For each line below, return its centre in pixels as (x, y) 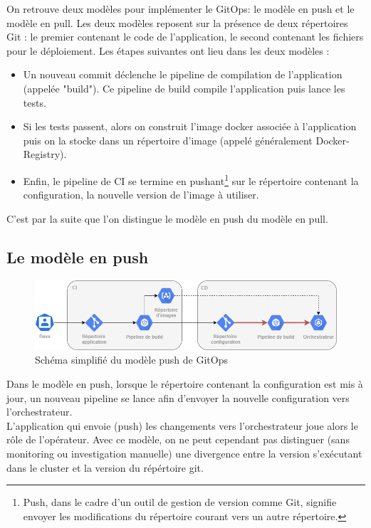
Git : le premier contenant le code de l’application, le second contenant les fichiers (185, 37)
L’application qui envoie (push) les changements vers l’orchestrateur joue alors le (182, 425)
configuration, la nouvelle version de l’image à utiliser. (141, 195)
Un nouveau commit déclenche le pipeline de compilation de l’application (183, 74)
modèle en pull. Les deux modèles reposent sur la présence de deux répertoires (177, 22)
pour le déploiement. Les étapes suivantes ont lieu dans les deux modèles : (168, 50)
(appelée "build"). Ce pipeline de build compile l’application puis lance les (184, 88)
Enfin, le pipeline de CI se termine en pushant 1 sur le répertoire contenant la (191, 179)
